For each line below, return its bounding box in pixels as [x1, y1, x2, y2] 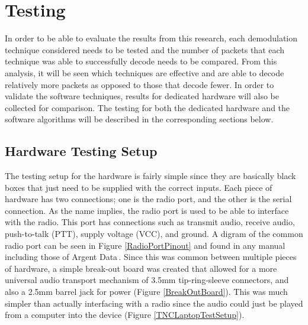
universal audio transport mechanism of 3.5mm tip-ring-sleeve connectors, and [5, 274, 289, 286]
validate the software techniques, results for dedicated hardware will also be [5, 90, 279, 102]
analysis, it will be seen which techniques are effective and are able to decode [5, 66, 284, 79]
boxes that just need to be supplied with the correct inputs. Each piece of [5, 181, 272, 193]
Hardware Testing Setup [5, 142, 158, 160]
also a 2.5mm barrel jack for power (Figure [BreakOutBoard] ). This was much [5, 285, 288, 298]
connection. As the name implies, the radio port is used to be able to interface [5, 204, 289, 216]
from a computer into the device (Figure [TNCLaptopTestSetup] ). [5, 308, 245, 321]
